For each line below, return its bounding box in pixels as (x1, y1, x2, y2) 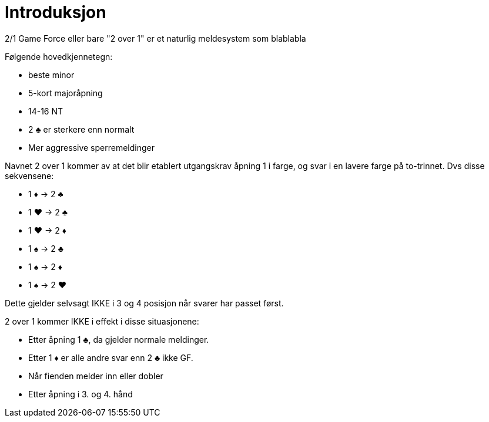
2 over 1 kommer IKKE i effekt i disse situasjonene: (5, 316, 199, 326)
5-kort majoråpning (28, 87, 103, 98)
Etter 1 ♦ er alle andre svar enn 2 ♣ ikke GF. (28, 352, 193, 363)
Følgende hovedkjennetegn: (5, 51, 113, 62)
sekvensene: (5, 170, 54, 181)
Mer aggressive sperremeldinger (28, 142, 155, 153)
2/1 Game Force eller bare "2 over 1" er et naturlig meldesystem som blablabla (5, 33, 306, 43)
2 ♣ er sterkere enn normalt (28, 124, 135, 134)
